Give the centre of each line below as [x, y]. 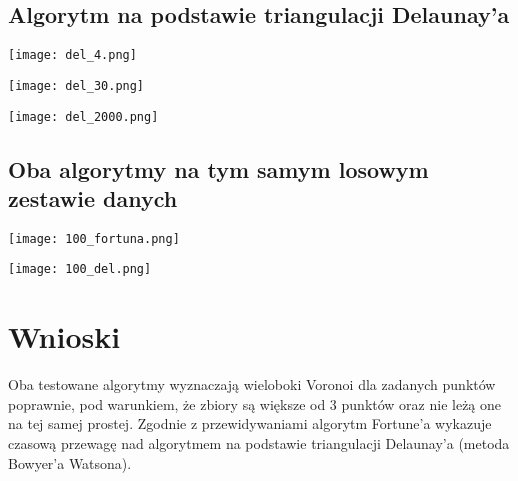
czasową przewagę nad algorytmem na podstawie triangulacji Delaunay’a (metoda [259, 442]
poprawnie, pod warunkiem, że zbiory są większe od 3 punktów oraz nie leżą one [255, 403]
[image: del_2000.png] [83, 116]
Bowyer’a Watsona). [70, 462]
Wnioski [64, 336]
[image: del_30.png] [76, 85]
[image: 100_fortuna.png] [94, 238]
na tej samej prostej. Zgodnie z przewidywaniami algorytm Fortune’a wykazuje [250, 423]
